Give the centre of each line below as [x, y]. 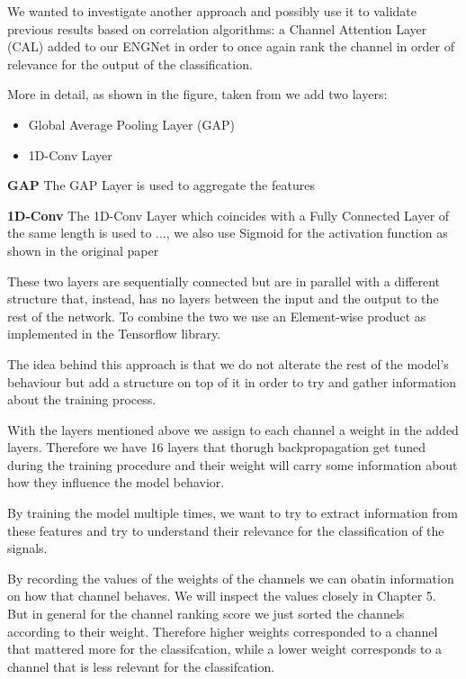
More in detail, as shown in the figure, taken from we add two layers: [197, 94]
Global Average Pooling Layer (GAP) [131, 124]
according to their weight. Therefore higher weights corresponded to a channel [223, 631]
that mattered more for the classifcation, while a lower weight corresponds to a [225, 649]
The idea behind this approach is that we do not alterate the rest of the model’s [228, 363]
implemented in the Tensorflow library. [114, 334]
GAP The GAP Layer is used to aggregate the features [161, 185]
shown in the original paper [83, 250]
